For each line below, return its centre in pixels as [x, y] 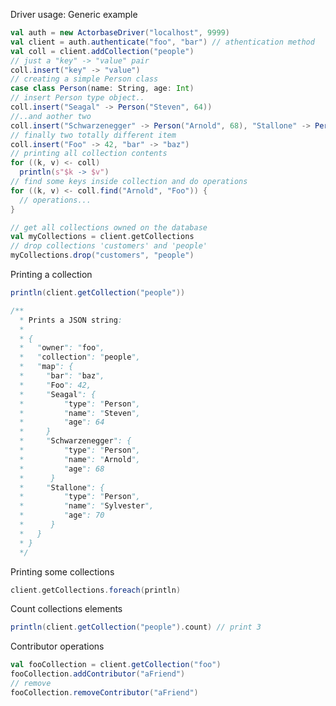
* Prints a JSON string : [71, 320]
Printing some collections [62, 571]
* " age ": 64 [62, 422]
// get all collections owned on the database [109, 227]
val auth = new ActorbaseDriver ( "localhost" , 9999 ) [120, 33]
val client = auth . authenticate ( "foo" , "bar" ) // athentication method [162, 42]
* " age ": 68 [62, 469]
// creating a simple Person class [84, 79]
